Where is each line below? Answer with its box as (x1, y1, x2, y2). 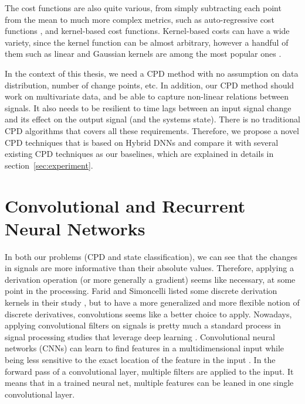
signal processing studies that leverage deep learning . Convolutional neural (5, 330, 276, 343)
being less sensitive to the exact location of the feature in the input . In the (5, 353, 276, 365)
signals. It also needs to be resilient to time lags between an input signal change (5, 101, 292, 114)
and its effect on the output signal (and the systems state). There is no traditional (5, 113, 300, 125)
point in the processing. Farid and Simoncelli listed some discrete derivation (5, 285, 277, 297)
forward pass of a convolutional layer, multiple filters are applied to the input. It (5, 365, 294, 377)
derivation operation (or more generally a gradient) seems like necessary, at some (5, 273, 296, 285)
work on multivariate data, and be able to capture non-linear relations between (5, 90, 289, 102)
